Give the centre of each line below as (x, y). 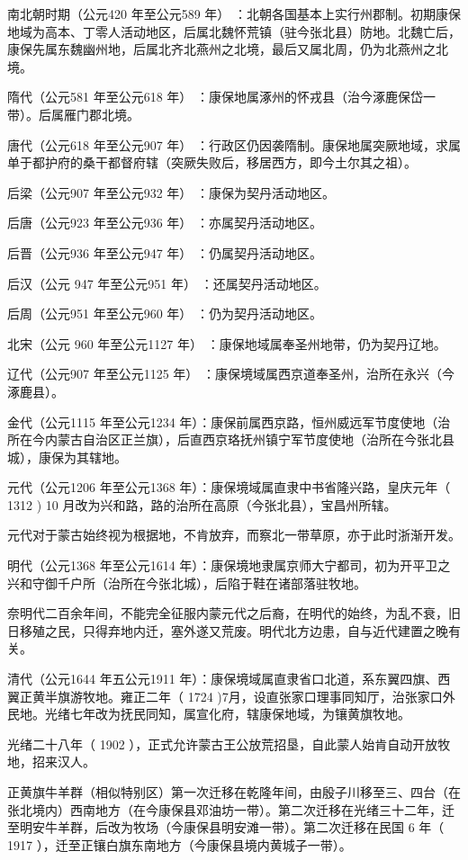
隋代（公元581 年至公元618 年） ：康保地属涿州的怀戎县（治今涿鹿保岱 (215, 97)
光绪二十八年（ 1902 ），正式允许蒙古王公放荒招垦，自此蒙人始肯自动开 (216, 744)
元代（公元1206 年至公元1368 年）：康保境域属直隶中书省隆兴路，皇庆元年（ (229, 487)
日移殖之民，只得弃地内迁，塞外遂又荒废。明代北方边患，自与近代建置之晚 (228, 630)
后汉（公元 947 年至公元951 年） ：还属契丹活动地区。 (167, 283)
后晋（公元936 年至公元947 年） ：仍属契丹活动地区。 (165, 252)
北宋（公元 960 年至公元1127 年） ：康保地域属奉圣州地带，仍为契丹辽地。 (227, 343)
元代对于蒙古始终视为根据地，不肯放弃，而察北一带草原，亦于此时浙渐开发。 (234, 535)
